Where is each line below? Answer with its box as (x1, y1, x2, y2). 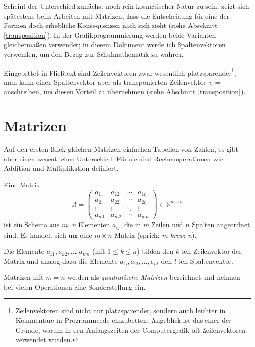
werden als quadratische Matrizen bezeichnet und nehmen (67, 272, 240, 282)
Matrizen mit (4, 272, 44, 282)
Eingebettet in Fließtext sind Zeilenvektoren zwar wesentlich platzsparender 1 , (4, 66, 236, 78)
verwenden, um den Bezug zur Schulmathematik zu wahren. (4, 49, 184, 59)
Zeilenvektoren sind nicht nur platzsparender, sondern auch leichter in (15, 305, 226, 316)
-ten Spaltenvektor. (176, 255, 233, 266)
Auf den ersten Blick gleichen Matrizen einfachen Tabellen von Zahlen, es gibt (4, 144, 238, 154)
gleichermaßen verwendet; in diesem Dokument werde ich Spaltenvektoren (4, 39, 226, 50)
